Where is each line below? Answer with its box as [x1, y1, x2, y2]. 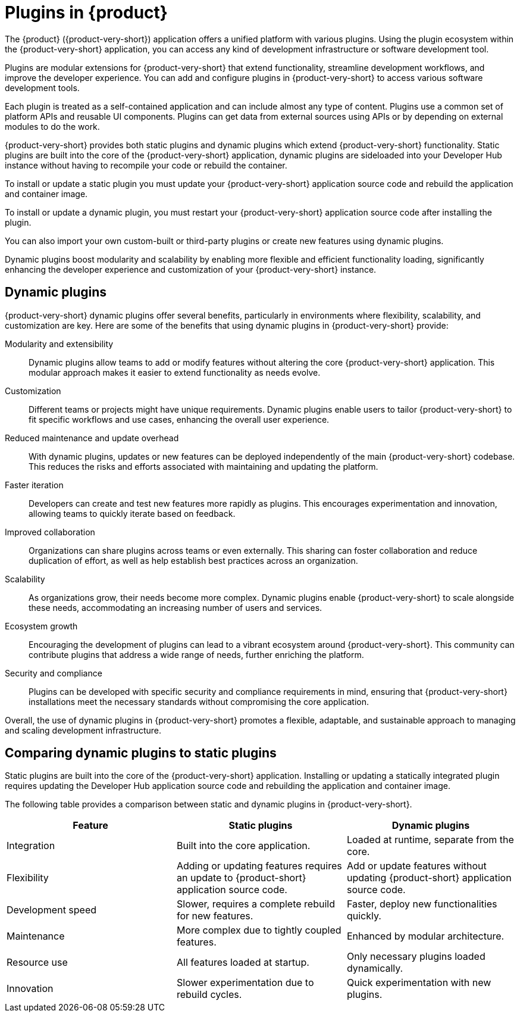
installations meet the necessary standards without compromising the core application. [29, 696, 369, 707]
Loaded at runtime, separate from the [346, 834, 514, 846]
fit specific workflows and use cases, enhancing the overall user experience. [29, 414, 330, 425]
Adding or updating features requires [176, 860, 342, 872]
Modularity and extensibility [5, 338, 114, 349]
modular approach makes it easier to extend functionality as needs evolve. [29, 367, 321, 378]
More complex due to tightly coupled [176, 924, 342, 937]
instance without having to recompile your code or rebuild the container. [5, 160, 287, 170]
